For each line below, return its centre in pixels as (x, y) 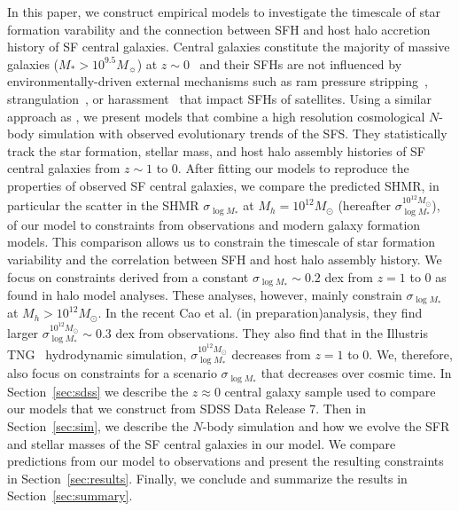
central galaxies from (64, 168)
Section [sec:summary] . (70, 495)
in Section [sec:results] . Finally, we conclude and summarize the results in (207, 478)
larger (23, 332)
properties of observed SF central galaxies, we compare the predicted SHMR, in (223, 185)
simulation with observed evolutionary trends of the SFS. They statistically (243, 134)
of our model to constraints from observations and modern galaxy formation (214, 224)
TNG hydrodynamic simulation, (97, 354)
